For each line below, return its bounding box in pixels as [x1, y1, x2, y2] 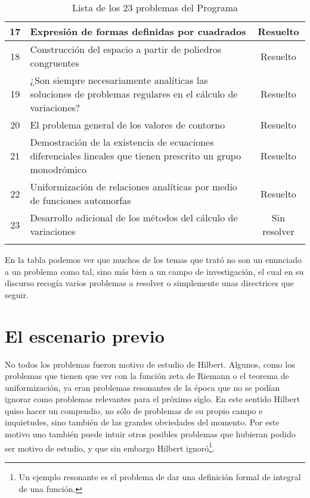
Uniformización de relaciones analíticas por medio [30, 180, 237, 193]
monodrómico [30, 162, 87, 176]
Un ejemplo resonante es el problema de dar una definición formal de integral [18, 470, 301, 483]
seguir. [5, 288, 29, 300]
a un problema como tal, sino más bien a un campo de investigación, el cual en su [5, 265, 304, 277]
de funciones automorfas [30, 193, 131, 207]
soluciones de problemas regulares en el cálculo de [30, 87, 238, 101]
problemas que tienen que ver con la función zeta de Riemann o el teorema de [5, 369, 289, 382]
